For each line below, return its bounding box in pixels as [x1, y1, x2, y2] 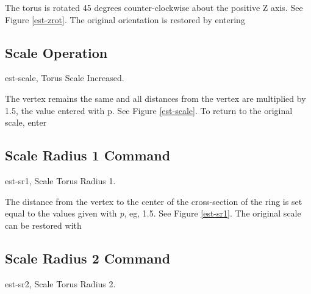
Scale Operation [5, 43, 108, 62]
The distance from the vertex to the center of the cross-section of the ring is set [5, 195, 302, 207]
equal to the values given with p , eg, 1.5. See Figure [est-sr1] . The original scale [5, 207, 301, 220]
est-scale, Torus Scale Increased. [5, 71, 124, 84]
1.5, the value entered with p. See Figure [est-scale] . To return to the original [5, 104, 293, 117]
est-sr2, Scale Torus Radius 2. [5, 277, 116, 290]
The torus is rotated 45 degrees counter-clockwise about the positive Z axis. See [5, 1, 303, 13]
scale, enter [5, 116, 47, 129]
